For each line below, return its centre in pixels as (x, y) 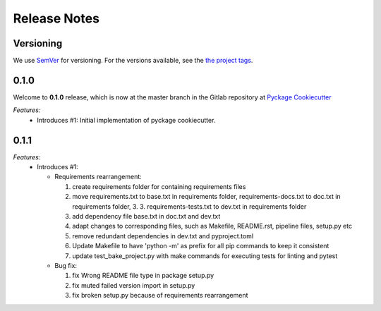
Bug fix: (66, 265)
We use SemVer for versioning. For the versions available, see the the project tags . (133, 61)
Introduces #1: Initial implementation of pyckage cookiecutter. (126, 120)
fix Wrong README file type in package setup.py (143, 276)
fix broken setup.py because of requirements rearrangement (160, 295)
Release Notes (56, 18)
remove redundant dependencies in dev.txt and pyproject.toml (163, 236)
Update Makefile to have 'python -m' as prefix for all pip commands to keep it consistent (201, 246)
